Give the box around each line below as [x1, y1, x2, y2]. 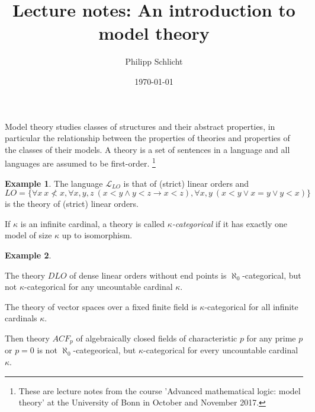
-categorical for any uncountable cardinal [24, 280, 173, 293]
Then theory [5, 331, 50, 344]
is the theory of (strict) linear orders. [5, 197, 139, 210]
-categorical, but [242, 269, 301, 281]
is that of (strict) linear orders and [123, 177, 249, 189]
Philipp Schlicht [125, 55, 183, 68]
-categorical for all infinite [204, 300, 298, 312]
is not [37, 344, 57, 356]
